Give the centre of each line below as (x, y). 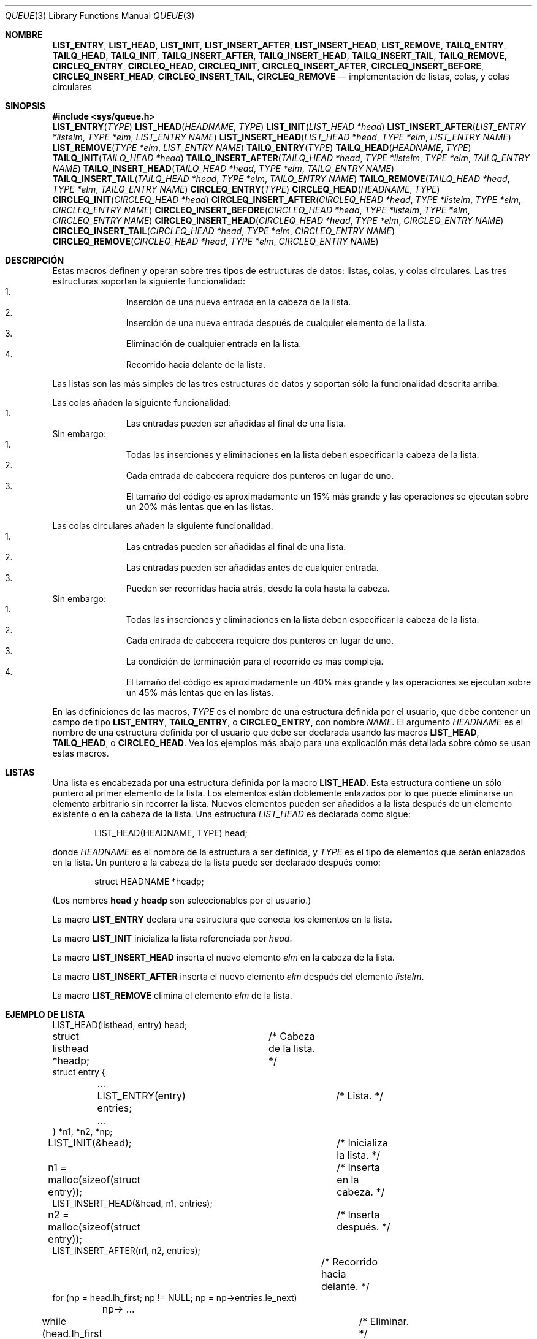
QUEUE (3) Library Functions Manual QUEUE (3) (100, 16)
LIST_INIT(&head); (90, 1143)
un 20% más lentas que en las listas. (200, 507)
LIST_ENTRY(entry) (141, 1096)
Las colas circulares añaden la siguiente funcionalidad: (163, 526)
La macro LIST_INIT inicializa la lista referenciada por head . (172, 938)
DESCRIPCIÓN (35, 260)
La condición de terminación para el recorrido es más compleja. (255, 661)
